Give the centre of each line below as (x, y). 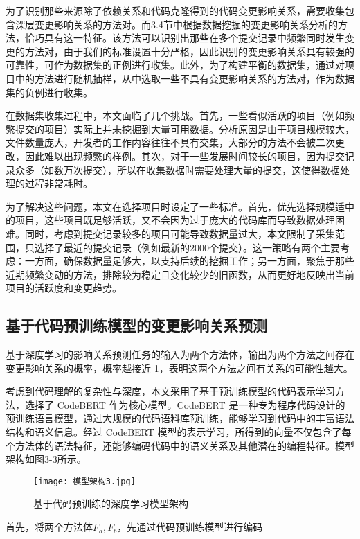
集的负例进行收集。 (49, 92)
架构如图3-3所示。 (46, 459)
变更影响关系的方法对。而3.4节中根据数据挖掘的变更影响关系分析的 (186, 24)
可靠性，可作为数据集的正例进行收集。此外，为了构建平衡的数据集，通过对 (175, 65)
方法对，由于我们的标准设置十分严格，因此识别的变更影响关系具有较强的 (189, 51)
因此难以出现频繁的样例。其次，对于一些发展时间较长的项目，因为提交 (184, 156)
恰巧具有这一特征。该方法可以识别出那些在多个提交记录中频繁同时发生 (184, 38)
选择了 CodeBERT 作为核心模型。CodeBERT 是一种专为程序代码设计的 (185, 404)
